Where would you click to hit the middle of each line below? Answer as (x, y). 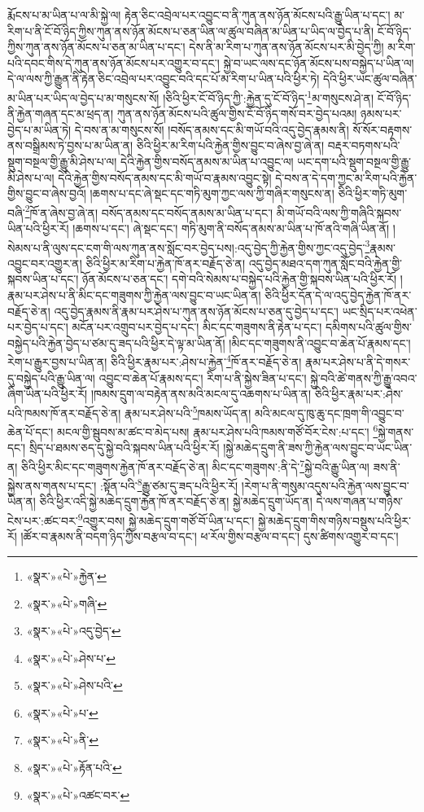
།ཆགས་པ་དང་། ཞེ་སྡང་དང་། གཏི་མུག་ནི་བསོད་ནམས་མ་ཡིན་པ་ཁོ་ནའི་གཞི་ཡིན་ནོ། (231, 228)
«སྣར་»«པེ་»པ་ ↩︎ (62, 712)
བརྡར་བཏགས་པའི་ (364, 145)
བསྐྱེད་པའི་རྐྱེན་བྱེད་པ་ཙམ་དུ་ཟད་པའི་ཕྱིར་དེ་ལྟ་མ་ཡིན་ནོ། (116, 342)
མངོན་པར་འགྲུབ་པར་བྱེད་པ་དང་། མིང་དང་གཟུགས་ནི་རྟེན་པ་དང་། (197, 327)
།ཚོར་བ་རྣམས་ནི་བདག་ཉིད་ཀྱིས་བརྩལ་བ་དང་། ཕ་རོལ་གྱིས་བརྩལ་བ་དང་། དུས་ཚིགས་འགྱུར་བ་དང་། (210, 536)
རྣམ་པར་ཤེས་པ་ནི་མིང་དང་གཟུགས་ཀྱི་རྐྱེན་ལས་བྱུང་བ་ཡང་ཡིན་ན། (134, 295)
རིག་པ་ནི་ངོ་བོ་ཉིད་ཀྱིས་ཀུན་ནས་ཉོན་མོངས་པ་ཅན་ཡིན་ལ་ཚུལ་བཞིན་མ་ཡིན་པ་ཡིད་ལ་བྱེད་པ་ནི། (191, 31)
